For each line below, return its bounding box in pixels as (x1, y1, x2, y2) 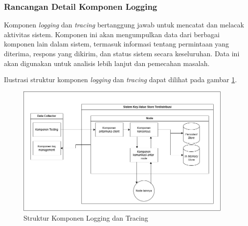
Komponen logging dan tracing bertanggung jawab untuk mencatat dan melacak (4, 20, 244, 30)
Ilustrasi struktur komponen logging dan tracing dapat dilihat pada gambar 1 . (4, 74, 237, 85)
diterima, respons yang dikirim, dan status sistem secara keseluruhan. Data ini (4, 48, 240, 58)
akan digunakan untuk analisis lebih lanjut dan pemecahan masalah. (4, 58, 210, 68)
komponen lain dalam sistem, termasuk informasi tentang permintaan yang (4, 39, 229, 49)
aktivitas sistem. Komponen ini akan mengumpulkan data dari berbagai (4, 29, 220, 39)
